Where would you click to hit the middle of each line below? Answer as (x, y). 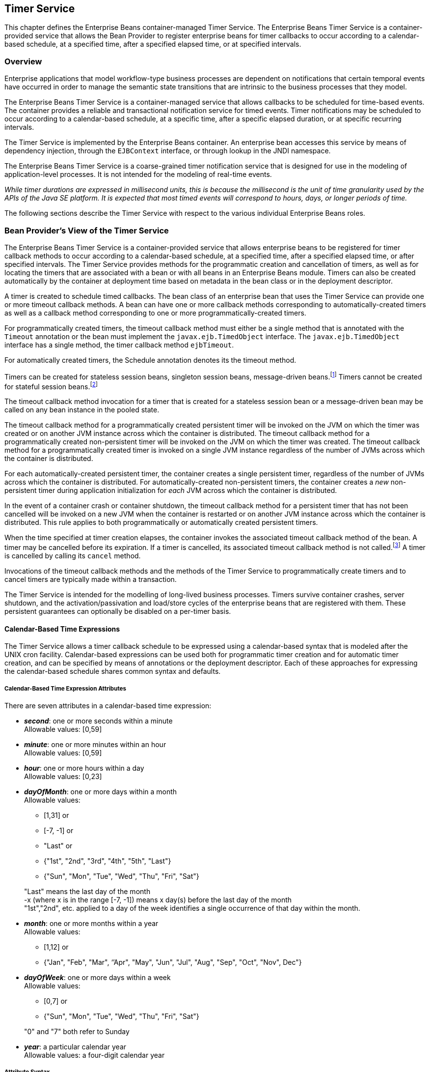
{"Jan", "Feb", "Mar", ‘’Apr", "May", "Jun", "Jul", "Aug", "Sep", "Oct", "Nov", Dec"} (173, 962)
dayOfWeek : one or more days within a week (97, 977)
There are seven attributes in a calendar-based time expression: (108, 705)
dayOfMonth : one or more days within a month (101, 791)
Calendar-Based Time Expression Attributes (65, 688)
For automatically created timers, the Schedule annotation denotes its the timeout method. (150, 360)
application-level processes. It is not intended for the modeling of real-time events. (138, 174)
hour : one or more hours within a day (84, 768)
